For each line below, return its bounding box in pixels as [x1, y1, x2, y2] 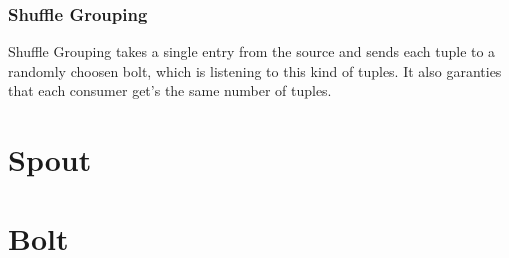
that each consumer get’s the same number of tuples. [8, 80, 332, 101]
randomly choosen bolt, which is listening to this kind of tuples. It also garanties [8, 60, 502, 81]
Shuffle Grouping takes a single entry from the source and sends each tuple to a [8, 41, 496, 62]
